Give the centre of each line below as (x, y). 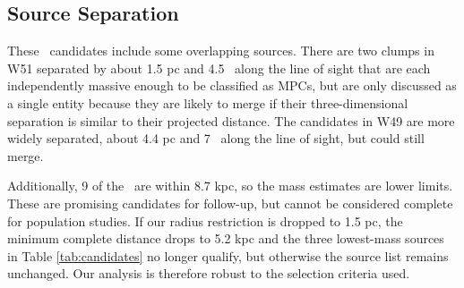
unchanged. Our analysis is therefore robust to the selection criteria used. (209, 273)
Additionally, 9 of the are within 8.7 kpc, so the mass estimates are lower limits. (230, 186)
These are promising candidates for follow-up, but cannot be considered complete (230, 203)
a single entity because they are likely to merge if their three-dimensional (208, 102)
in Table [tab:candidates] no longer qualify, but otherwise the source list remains (228, 255)
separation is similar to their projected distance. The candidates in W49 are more (231, 120)
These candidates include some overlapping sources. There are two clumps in (221, 51)
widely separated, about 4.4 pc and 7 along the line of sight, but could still (216, 138)
